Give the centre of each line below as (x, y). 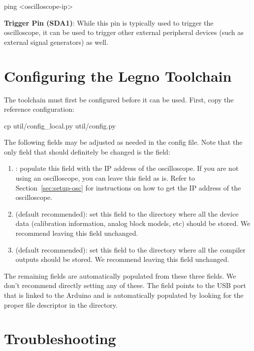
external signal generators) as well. (56, 42)
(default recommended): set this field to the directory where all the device (127, 213)
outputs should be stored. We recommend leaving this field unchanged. (122, 259)
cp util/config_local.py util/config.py (60, 125)
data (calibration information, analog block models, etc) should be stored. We (133, 223)
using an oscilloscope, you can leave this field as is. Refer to (105, 178)
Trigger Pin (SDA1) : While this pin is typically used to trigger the (109, 22)
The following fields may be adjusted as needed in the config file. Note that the (123, 142)
